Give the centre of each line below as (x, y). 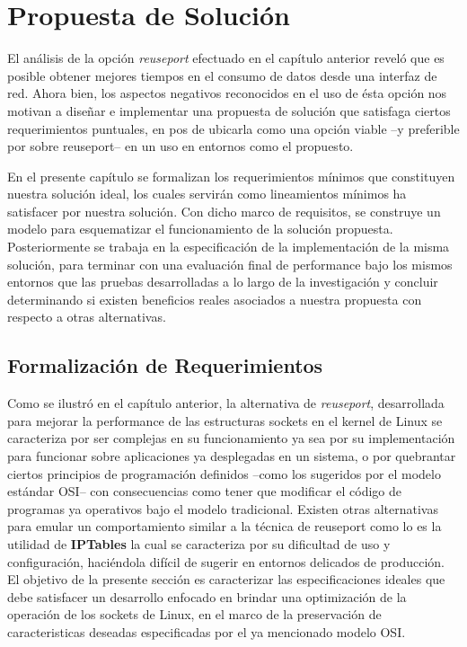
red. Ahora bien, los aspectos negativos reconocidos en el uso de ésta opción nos (227, 93)
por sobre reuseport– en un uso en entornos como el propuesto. (181, 146)
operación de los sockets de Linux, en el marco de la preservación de (194, 614)
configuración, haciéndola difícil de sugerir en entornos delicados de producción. (226, 561)
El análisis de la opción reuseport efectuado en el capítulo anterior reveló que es (226, 58)
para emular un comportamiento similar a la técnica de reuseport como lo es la (225, 526)
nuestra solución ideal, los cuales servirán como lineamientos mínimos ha (207, 194)
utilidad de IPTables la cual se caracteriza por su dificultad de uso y (199, 543)
